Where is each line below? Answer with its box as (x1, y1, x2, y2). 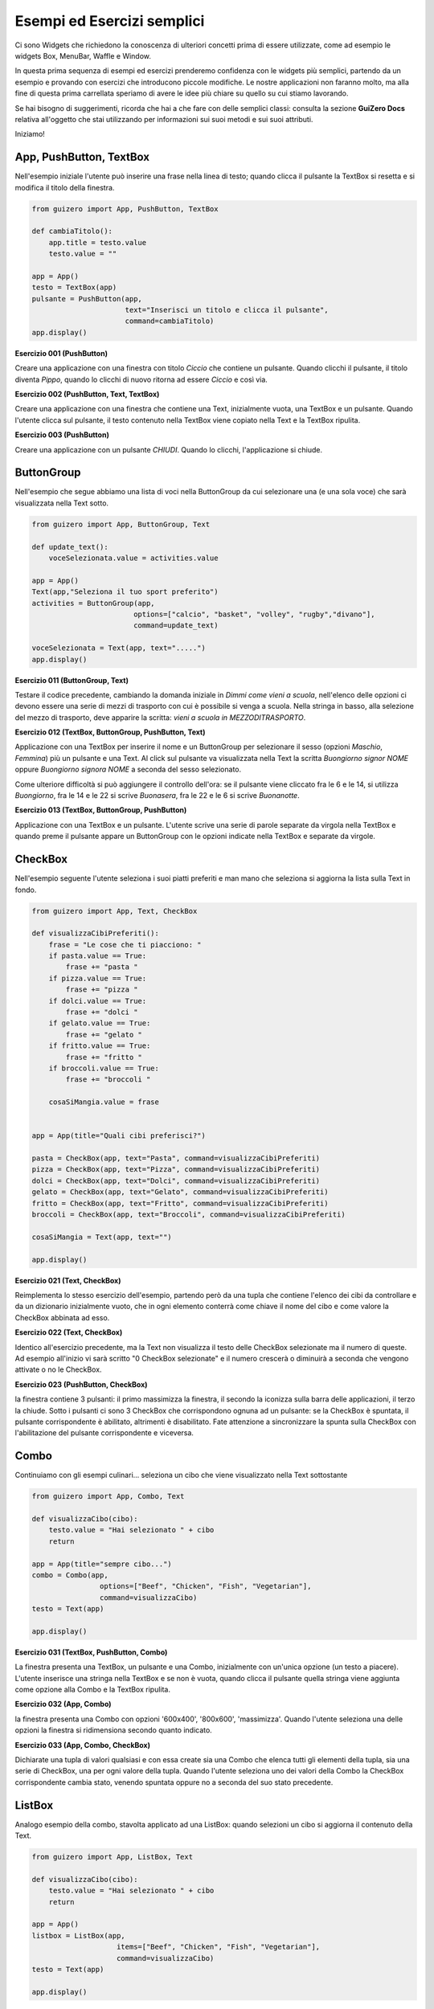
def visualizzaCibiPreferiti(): (31, 929, 160, 938)
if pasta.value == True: (48, 951, 147, 960)
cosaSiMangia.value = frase (48, 1098, 160, 1107)
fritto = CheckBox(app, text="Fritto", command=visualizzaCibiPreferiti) (31, 1198, 329, 1208)
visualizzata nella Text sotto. (14, 498, 108, 508)
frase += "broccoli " (65, 1075, 151, 1084)
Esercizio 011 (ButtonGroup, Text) (14, 675, 129, 685)
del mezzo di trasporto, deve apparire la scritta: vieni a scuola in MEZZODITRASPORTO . (14, 712, 306, 722)
